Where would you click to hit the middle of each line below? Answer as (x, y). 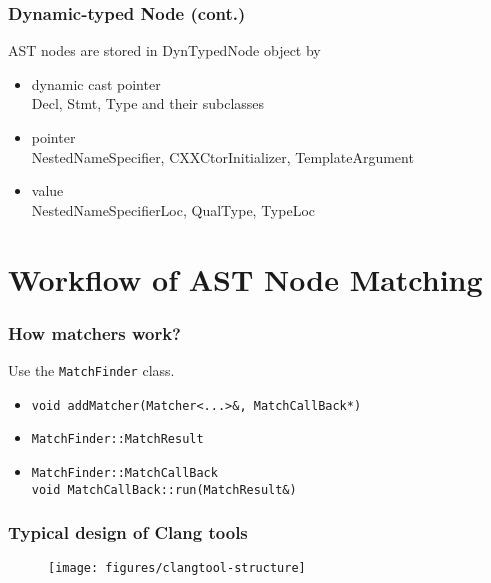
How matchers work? (94, 332)
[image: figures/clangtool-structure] (177, 568)
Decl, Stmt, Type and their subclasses (148, 103)
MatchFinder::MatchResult (117, 439)
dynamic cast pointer (96, 83)
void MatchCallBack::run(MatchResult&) (164, 489)
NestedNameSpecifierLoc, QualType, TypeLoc (173, 209)
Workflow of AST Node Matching (245, 278)
